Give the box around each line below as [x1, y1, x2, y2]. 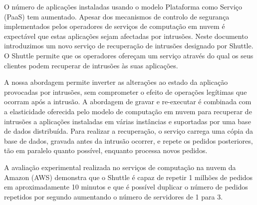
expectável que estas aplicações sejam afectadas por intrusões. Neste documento [4, 30, 248, 41]
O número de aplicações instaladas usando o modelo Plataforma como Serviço [4, 1, 242, 11]
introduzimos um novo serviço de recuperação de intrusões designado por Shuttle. [4, 40, 254, 51]
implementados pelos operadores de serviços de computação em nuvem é [4, 21, 225, 31]
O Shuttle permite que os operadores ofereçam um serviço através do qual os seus [4, 50, 254, 60]
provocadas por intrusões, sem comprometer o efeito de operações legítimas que [4, 86, 247, 97]
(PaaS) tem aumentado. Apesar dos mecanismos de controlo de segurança [4, 11, 230, 21]
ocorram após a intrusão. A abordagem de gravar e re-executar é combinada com [4, 96, 252, 107]
